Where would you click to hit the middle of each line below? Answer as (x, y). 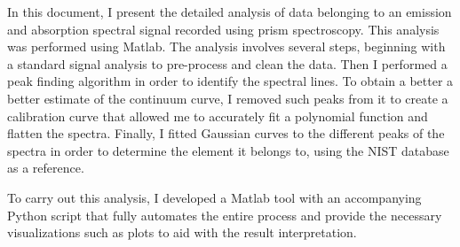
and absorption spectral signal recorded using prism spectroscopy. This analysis (223, 29)
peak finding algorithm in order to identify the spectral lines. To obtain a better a (230, 81)
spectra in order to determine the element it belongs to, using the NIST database (228, 150)
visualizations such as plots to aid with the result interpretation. (182, 232)
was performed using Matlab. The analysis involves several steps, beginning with (226, 46)
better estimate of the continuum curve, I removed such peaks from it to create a (228, 98)
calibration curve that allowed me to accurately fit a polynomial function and (218, 116)
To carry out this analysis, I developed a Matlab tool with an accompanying (214, 197)
